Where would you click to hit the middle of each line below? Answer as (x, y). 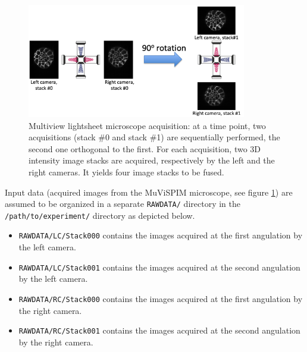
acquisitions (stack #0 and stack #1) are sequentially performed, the (154, 137)
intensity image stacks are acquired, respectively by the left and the (152, 160)
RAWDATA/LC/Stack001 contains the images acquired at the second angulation (159, 267)
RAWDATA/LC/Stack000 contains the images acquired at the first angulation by (161, 235)
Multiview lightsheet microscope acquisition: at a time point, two (147, 125)
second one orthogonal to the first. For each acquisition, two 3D (145, 148)
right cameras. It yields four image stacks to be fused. (126, 172)
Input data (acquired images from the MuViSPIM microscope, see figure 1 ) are (149, 192)
